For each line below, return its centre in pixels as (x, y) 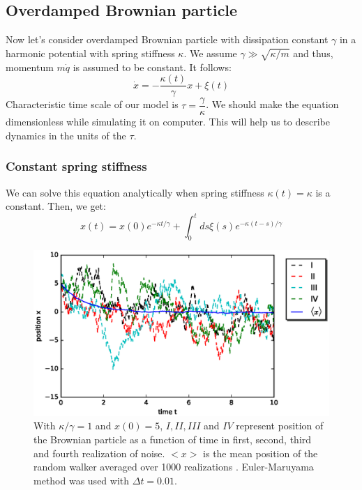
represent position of (280, 426)
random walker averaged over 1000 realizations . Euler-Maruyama (174, 467)
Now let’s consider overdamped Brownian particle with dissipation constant (167, 39)
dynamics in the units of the (66, 135)
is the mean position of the (261, 453)
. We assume (210, 53)
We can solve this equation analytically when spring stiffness (135, 192)
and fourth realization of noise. (99, 453)
